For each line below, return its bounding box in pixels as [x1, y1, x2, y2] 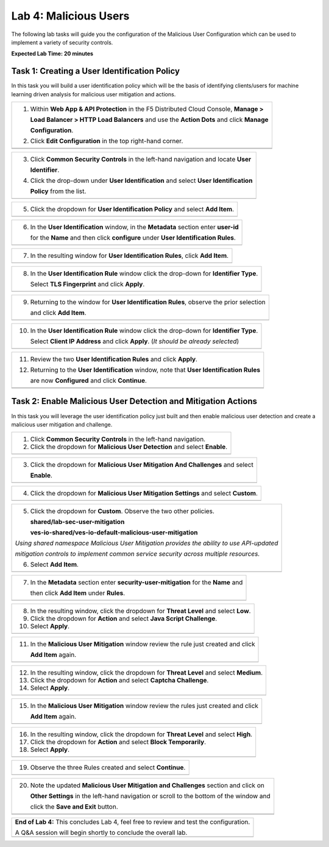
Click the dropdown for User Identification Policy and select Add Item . [30, 205, 235, 213]
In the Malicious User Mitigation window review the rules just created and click [30, 701, 259, 710]
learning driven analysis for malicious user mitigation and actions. [11, 90, 176, 97]
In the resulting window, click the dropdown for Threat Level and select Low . [30, 607, 251, 615]
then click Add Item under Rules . [30, 589, 126, 597]
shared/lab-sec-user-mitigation [30, 518, 125, 526]
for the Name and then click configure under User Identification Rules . [30, 233, 236, 242]
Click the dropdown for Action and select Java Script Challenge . [30, 614, 218, 623]
